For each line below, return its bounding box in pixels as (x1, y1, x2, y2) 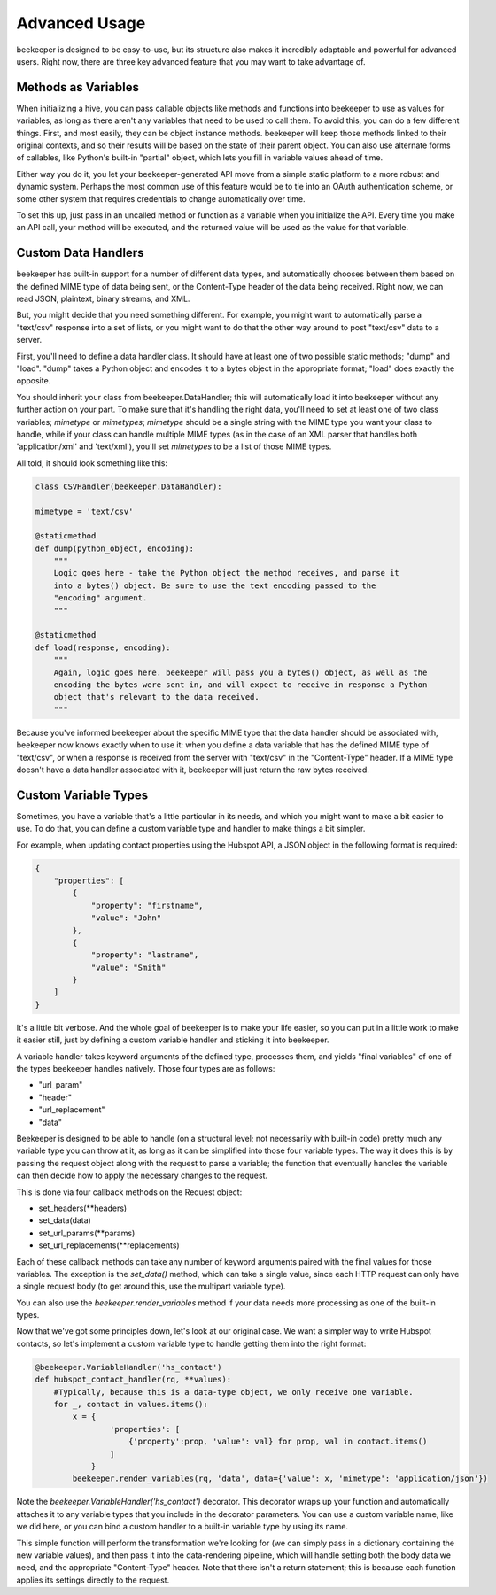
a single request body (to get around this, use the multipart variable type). (16, 1281, 286, 1292)
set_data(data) (38, 1215, 92, 1226)
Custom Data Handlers (16, 245, 144, 260)
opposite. (16, 376, 51, 386)
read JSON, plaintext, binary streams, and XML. (16, 293, 190, 305)
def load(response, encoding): (35, 642, 172, 653)
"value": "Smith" (90, 962, 167, 972)
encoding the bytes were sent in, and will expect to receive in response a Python (53, 679, 428, 690)
